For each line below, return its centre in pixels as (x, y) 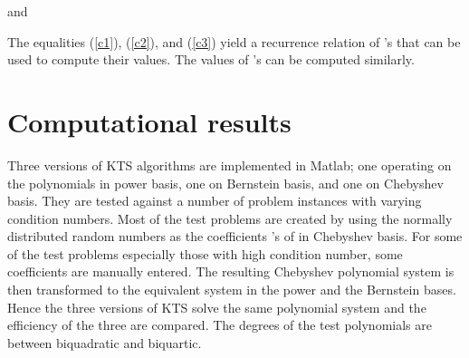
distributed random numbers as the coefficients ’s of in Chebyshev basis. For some (235, 236)
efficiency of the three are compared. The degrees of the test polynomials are (220, 325)
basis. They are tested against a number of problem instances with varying (215, 201)
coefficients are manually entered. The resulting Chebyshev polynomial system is (231, 271)
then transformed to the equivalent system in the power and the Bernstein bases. (232, 290)
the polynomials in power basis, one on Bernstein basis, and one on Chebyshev (225, 183)
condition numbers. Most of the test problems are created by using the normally (230, 218)
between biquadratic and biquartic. (105, 342)
